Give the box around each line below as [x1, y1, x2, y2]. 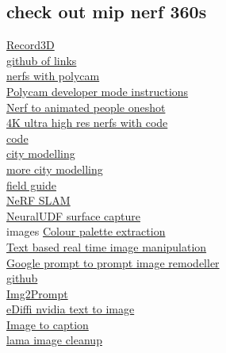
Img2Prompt [6, 285, 68, 301]
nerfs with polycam [6, 67, 100, 84]
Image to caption [6, 316, 89, 332]
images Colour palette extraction [6, 223, 166, 240]
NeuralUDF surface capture [6, 207, 140, 224]
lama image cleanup [6, 332, 102, 348]
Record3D [6, 36, 55, 53]
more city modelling [6, 160, 103, 177]
